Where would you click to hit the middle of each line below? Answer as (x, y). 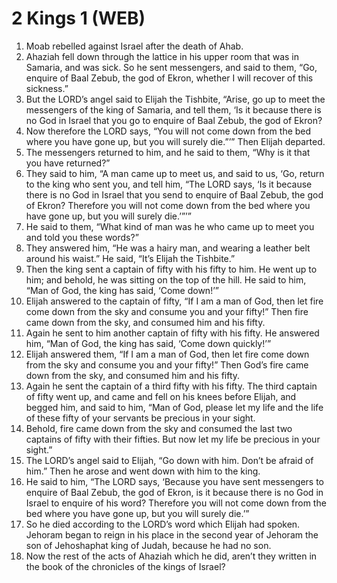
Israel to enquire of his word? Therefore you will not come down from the (176, 503)
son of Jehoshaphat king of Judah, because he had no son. (148, 545)
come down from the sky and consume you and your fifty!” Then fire (167, 311)
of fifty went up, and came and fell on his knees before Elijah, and (161, 396)
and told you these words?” (82, 237)
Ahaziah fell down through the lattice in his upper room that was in (162, 56)
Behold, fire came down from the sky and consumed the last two (159, 428)
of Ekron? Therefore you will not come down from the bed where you (168, 205)
